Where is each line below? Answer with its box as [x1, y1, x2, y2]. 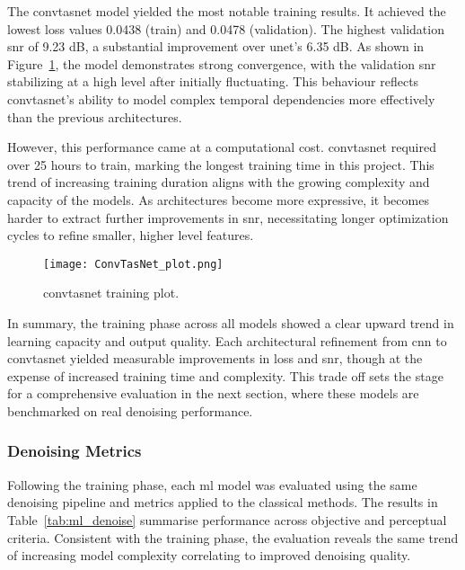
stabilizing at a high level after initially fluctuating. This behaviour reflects [7, 72, 419, 91]
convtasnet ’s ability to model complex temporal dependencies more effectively [7, 89, 435, 108]
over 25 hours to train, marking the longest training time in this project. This [7, 155, 434, 174]
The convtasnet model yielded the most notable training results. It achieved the [7, 2, 446, 20]
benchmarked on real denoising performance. [7, 401, 253, 420]
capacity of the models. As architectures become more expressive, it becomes [7, 190, 429, 209]
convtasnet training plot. [43, 283, 180, 302]
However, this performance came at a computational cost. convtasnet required [7, 138, 436, 156]
